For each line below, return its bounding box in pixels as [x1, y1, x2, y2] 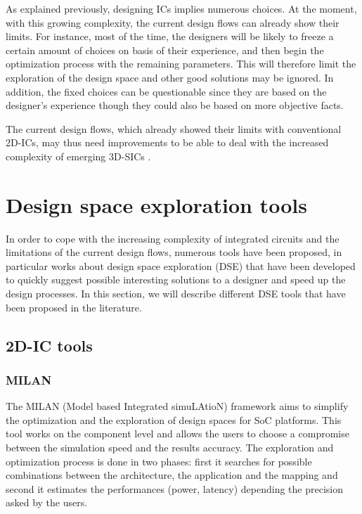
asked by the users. [6, 495, 88, 510]
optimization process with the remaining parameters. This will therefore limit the [6, 56, 356, 71]
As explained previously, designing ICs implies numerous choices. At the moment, [6, 1, 357, 15]
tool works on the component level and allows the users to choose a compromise [6, 426, 349, 441]
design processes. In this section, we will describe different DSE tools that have [6, 286, 346, 301]
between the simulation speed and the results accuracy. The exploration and [6, 440, 334, 454]
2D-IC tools [6, 334, 93, 356]
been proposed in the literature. [6, 300, 142, 314]
